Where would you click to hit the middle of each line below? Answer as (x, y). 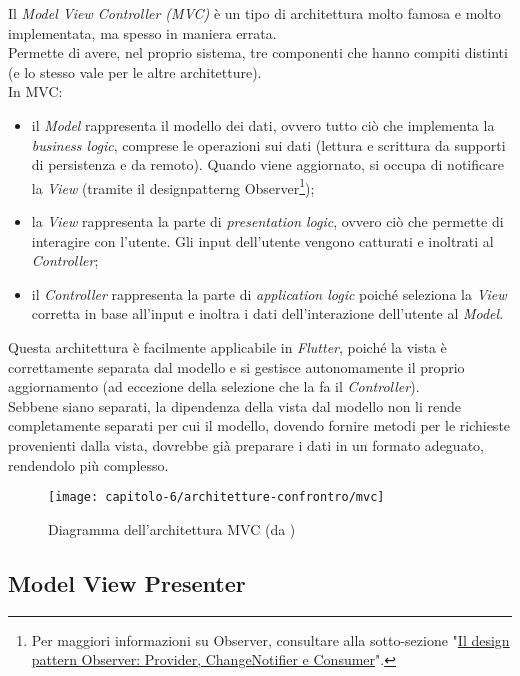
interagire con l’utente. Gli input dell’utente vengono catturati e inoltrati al (262, 240)
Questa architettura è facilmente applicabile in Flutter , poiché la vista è (227, 346)
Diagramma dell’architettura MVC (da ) (172, 528)
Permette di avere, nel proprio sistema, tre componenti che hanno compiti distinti (258, 52)
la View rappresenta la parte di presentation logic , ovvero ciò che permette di (267, 221)
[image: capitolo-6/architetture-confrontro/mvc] (216, 497)
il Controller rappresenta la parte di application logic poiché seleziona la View (269, 293)
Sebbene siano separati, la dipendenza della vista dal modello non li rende (235, 405)
